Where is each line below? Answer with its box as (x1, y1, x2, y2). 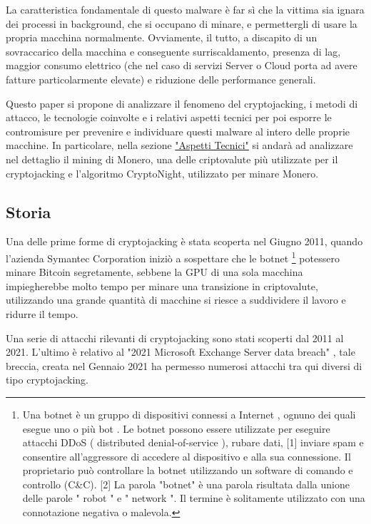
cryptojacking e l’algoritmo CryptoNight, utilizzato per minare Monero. (6, 165, 319, 180)
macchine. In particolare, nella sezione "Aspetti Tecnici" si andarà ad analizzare (6, 138, 353, 153)
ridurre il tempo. (6, 306, 78, 321)
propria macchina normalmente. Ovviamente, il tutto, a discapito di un (6, 30, 317, 45)
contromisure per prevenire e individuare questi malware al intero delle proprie (6, 123, 350, 138)
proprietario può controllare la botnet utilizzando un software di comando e (22, 463, 353, 478)
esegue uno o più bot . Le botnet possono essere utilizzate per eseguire (22, 421, 330, 436)
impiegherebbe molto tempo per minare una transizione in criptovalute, (6, 278, 318, 293)
